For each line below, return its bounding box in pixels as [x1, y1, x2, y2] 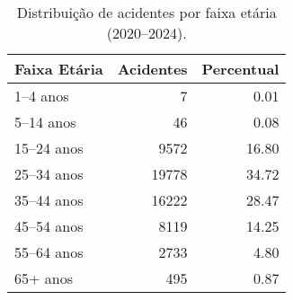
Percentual [201, 58, 280, 79]
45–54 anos [14, 216, 84, 236]
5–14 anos [14, 111, 76, 132]
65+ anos [14, 268, 73, 288]
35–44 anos [14, 190, 84, 210]
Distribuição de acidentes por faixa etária [16, 2, 277, 22]
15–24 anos [14, 137, 84, 158]
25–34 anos [14, 163, 84, 184]
